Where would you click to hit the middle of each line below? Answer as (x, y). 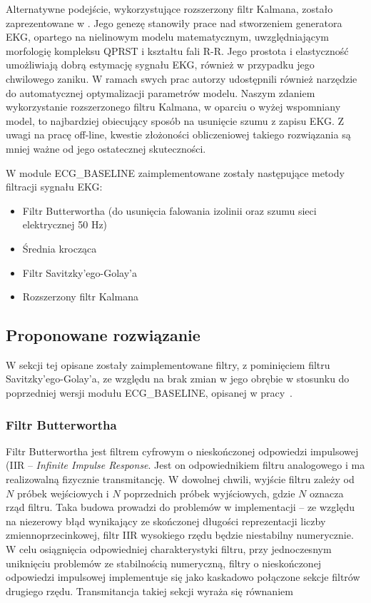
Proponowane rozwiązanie (103, 335)
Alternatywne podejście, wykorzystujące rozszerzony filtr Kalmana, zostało (169, 9)
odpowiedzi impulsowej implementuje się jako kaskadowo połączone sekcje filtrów (183, 577)
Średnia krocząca (60, 248)
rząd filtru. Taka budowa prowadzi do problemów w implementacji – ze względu (180, 507)
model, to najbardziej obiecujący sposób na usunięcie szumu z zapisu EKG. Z (175, 120)
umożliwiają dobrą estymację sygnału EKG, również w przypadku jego (160, 65)
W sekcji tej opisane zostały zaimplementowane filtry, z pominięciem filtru (168, 364)
